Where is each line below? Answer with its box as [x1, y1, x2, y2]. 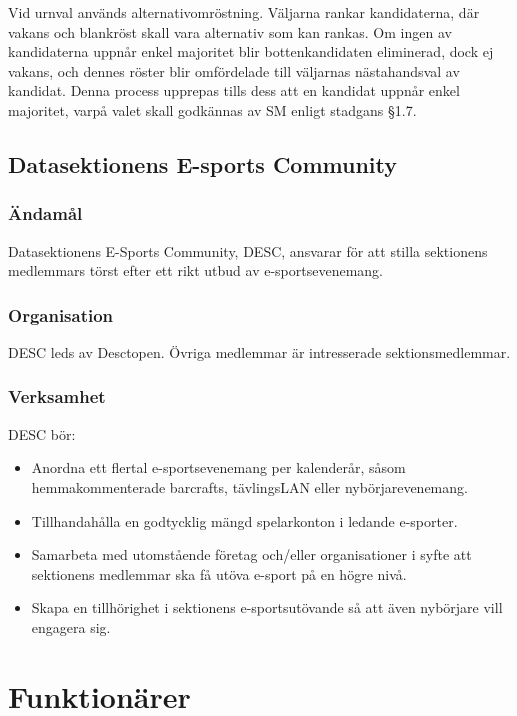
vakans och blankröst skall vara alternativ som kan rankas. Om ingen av [8, 21, 452, 42]
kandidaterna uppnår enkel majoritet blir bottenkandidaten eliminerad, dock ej [8, 41, 494, 62]
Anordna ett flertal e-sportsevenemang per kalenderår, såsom [31, 457, 406, 478]
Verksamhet [8, 384, 106, 409]
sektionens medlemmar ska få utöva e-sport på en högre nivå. [31, 563, 407, 584]
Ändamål [8, 201, 83, 226]
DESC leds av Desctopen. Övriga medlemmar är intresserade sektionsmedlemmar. [8, 341, 511, 362]
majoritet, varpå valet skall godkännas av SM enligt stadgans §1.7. [8, 99, 417, 120]
